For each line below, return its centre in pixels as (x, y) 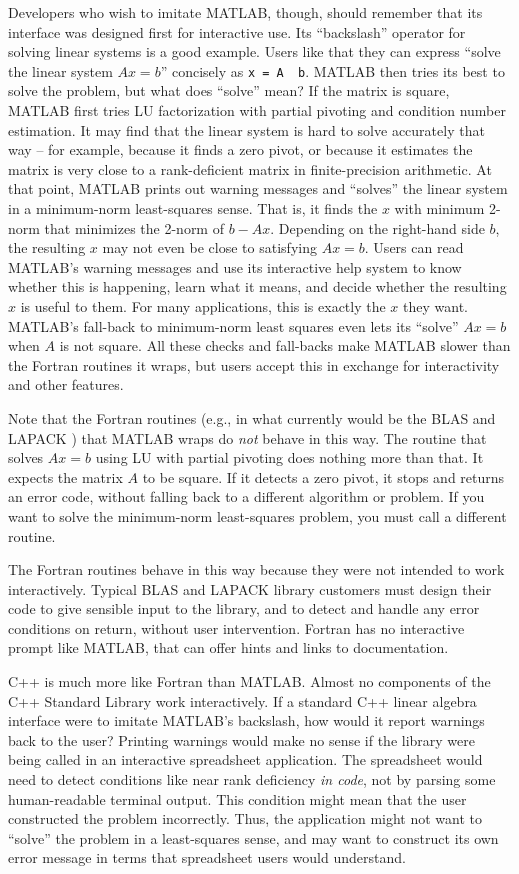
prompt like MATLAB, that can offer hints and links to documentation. (228, 647)
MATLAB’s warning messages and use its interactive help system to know (235, 266)
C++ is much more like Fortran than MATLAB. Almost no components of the (249, 681)
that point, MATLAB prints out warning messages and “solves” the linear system (258, 188)
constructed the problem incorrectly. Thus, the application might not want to (245, 818)
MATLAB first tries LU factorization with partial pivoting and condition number (257, 110)
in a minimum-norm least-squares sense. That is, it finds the (193, 208)
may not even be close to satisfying (209, 247)
